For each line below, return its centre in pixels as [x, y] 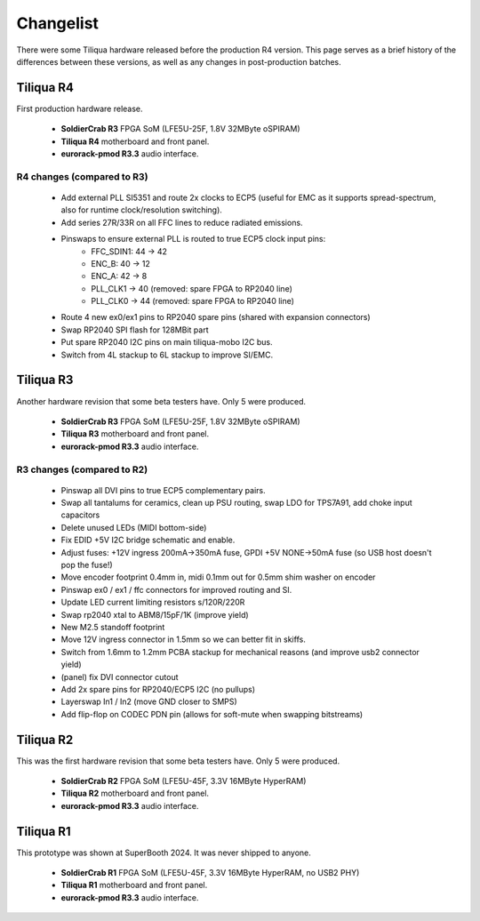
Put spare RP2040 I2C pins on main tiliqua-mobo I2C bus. [167, 342]
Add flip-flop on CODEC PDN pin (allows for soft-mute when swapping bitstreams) [212, 714]
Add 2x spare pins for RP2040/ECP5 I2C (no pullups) [158, 689]
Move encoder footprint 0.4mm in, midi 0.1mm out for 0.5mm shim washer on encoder [218, 577]
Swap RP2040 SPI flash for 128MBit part [135, 330]
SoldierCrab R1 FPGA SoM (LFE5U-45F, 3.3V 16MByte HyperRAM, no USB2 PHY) [210, 873]
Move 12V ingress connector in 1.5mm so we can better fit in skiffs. [183, 639]
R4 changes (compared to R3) [82, 176]
